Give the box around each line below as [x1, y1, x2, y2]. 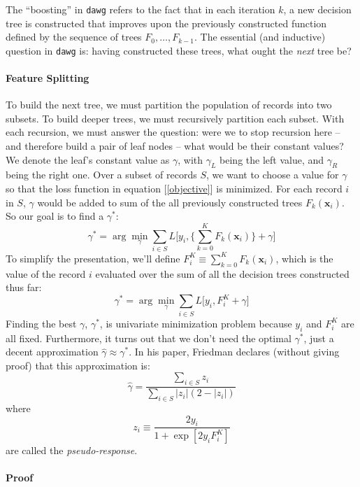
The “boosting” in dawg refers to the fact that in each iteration [6, 2, 275, 16]
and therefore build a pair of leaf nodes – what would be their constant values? [6, 139, 344, 153]
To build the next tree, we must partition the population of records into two [6, 97, 332, 112]
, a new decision [283, 2, 352, 16]
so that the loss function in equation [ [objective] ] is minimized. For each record [6, 181, 343, 196]
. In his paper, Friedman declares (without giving [129, 344, 340, 359]
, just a [303, 330, 334, 345]
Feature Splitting [6, 71, 89, 85]
